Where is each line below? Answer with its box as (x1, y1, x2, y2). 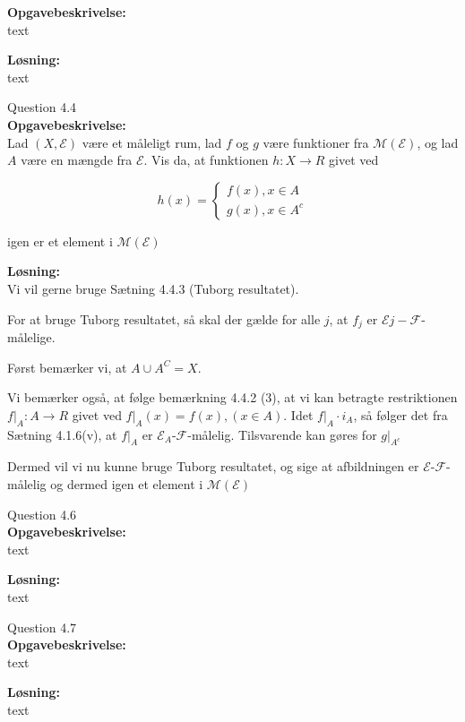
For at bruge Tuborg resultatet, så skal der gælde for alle (7, 309, 321, 328)
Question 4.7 (7, 617, 77, 636)
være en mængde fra (21, 150, 133, 169)
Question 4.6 (7, 504, 77, 523)
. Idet (283, 405, 314, 424)
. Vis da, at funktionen (143, 150, 269, 169)
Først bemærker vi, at (7, 357, 127, 376)
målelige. (7, 327, 56, 346)
